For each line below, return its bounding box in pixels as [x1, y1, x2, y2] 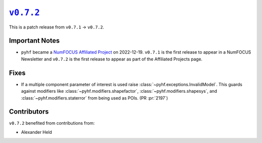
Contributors [9, 108, 49, 116]
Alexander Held [21, 129, 52, 135]
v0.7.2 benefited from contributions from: [9, 120, 95, 126]
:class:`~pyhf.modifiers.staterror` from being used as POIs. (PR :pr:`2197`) [21, 95, 168, 101]
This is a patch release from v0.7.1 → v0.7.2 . [9, 24, 104, 30]
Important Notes [9, 37, 60, 45]
